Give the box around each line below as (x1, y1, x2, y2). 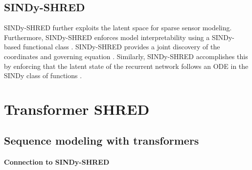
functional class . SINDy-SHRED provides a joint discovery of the (23, 42, 220, 52)
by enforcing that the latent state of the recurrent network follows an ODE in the (4, 61, 249, 71)
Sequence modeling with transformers (4, 132, 199, 148)
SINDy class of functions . (4, 70, 82, 81)
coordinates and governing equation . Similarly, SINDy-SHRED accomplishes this (4, 51, 248, 61)
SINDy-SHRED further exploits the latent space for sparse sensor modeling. (4, 22, 232, 33)
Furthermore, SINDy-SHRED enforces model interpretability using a (4, 32, 210, 42)
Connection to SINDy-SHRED (4, 156, 110, 167)
